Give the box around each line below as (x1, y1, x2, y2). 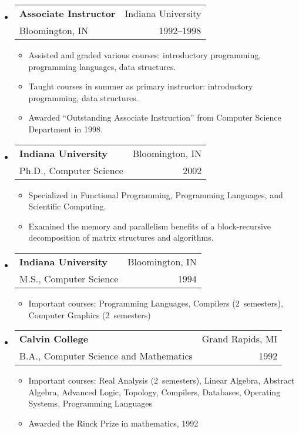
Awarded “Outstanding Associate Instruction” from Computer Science (28, 111, 281, 124)
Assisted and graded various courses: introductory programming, (28, 49, 261, 61)
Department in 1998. (28, 122, 103, 135)
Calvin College (19, 332, 89, 346)
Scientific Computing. (28, 200, 106, 212)
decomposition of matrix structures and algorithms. (28, 231, 214, 244)
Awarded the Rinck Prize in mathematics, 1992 (28, 417, 199, 429)
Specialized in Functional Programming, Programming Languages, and (28, 188, 283, 201)
